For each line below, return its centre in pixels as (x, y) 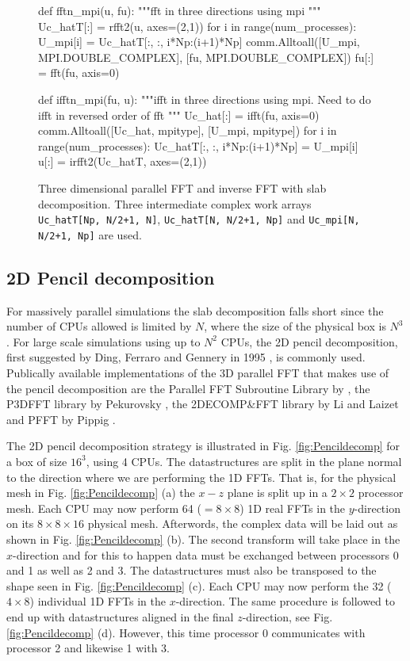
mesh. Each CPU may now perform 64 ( (104, 508)
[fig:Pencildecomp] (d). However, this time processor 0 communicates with (186, 632)
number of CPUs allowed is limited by (99, 326)
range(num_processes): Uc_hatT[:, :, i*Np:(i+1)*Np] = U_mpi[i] (198, 145)
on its (20, 523)
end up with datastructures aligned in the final (120, 616)
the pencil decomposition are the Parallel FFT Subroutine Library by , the (188, 388)
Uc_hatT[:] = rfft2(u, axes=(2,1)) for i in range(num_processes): (197, 26)
